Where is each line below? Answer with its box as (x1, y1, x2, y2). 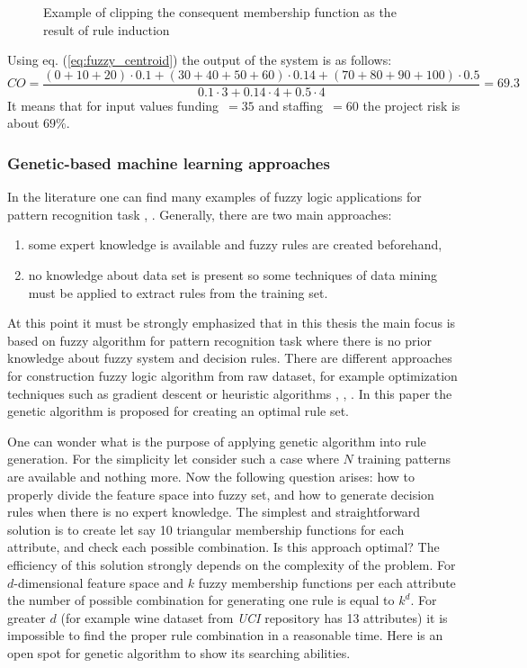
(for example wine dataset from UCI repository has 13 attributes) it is (60, 608, 448, 627)
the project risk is (362, 95, 460, 114)
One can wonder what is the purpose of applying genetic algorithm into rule (7, 431, 426, 450)
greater (7, 608, 46, 627)
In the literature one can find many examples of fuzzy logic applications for (7, 187, 422, 206)
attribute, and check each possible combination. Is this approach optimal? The (7, 537, 440, 556)
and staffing (258, 95, 324, 114)
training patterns (357, 449, 451, 468)
